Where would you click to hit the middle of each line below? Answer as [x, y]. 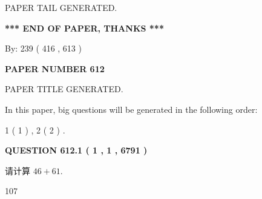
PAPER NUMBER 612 [55, 68]
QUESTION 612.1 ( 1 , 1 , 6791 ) [76, 150]
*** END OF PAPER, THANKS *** [84, 28]
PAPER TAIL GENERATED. [61, 7]
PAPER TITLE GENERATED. [64, 89]
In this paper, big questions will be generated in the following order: [131, 109]
